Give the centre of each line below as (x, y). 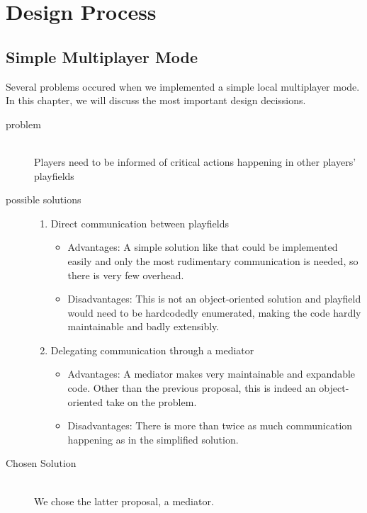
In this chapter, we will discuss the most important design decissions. (156, 100)
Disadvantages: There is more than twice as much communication (210, 425)
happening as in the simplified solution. (153, 439)
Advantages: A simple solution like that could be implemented (203, 247)
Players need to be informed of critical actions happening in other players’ (195, 161)
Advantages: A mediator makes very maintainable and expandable (211, 374)
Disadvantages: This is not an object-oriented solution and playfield (214, 299)
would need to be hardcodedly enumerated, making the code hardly (214, 312)
